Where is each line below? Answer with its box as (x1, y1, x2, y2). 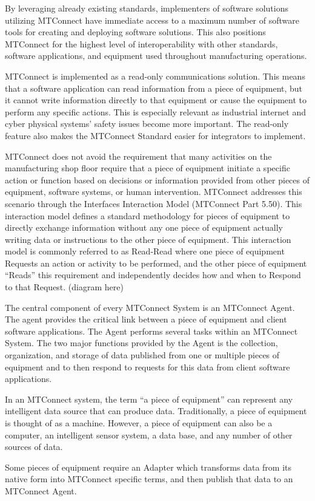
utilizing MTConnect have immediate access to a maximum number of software (5, 13, 299, 26)
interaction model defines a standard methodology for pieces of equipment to (5, 209, 290, 222)
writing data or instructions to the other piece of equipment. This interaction (5, 233, 291, 245)
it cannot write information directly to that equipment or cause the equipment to (5, 94, 307, 106)
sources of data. (5, 440, 63, 453)
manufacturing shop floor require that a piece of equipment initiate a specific (5, 162, 290, 174)
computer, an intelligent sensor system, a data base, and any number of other (5, 428, 293, 441)
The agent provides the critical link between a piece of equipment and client (5, 313, 287, 325)
